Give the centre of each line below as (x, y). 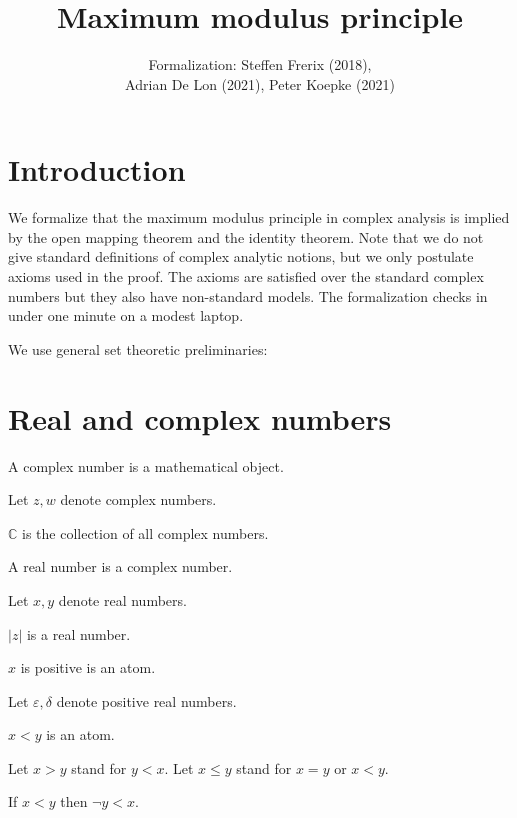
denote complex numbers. (138, 499)
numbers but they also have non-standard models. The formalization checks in (248, 295)
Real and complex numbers (200, 417)
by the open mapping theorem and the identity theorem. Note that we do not (246, 236)
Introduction (97, 169)
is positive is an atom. (88, 667)
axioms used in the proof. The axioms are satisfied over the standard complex (246, 276)
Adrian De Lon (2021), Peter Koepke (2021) (260, 83)
